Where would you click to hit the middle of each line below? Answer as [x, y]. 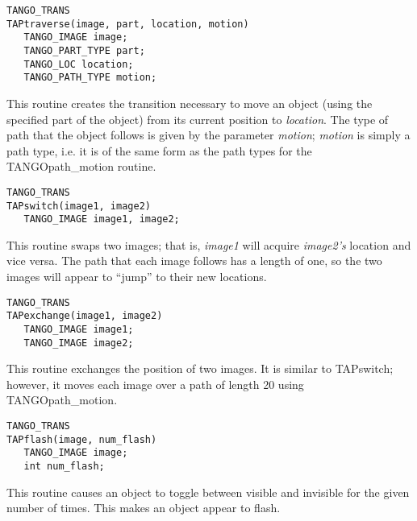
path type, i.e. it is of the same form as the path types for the [159, 150]
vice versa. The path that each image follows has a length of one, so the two [194, 260]
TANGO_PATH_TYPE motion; [90, 78]
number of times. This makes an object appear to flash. [144, 508]
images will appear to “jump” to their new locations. [137, 277]
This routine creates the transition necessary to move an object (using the [190, 103]
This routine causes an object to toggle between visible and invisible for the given [208, 492]
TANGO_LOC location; [79, 64]
